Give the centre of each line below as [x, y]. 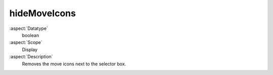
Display [30, 49]
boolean [31, 35]
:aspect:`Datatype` [29, 28]
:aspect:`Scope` [26, 43]
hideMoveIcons [42, 13]
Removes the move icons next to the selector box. [74, 64]
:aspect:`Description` [31, 57]
